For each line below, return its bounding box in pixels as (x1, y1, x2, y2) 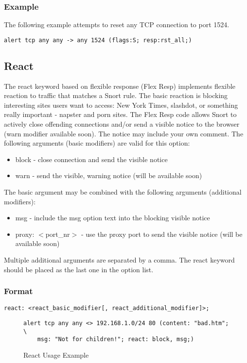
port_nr (45, 229, 70, 239)
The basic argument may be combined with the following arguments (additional (4, 187, 242, 197)
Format (4, 285, 33, 297)
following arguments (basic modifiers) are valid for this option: (4, 138, 190, 148)
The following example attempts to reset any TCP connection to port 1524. (4, 19, 229, 30)
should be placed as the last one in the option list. (4, 264, 154, 274)
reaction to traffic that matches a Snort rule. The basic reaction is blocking (4, 90, 228, 100)
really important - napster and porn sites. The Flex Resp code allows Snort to (4, 109, 237, 119)
